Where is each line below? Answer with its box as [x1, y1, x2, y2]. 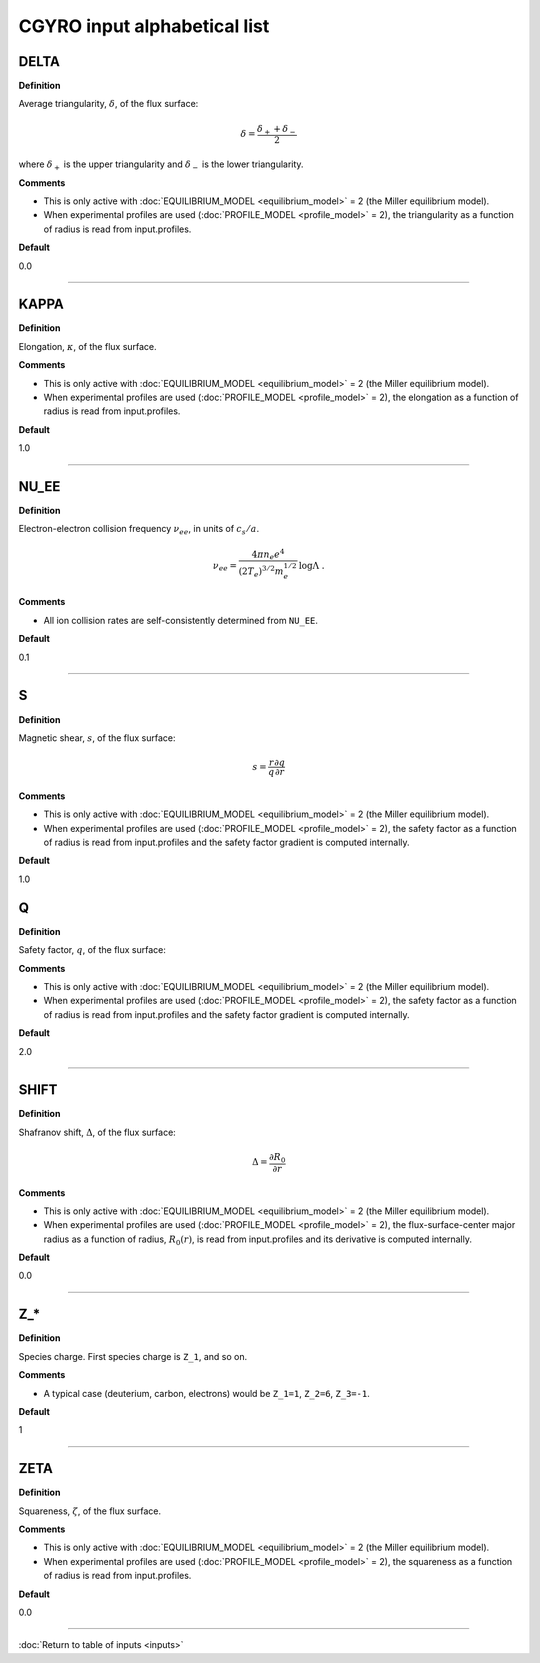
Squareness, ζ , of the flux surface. [18, 1505, 162, 1517]
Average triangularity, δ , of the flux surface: [18, 98, 199, 110]
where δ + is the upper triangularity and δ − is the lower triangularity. [18, 158, 304, 172]
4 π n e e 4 [251, 546, 285, 562]
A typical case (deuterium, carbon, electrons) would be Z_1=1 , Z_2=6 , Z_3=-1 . [43, 1387, 370, 1399]
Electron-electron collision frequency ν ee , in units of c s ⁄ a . [18, 523, 260, 537]
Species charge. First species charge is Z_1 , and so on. [18, 1350, 248, 1362]
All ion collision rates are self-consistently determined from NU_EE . [43, 614, 319, 626]
